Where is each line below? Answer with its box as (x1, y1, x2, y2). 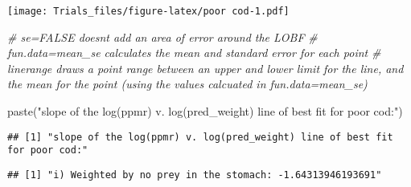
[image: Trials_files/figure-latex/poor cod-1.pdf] (7, 6, 290, 17)
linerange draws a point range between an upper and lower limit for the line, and (7, 59, 404, 76)
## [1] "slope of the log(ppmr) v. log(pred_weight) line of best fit (7, 131, 393, 143)
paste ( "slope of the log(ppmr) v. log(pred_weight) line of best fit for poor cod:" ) (7, 103, 403, 120)
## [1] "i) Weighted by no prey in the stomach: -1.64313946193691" (7, 169, 382, 181)
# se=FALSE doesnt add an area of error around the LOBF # (7, 28, 318, 45)
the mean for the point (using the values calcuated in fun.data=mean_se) (7, 75, 368, 92)
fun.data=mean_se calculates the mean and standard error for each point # (7, 44, 381, 61)
